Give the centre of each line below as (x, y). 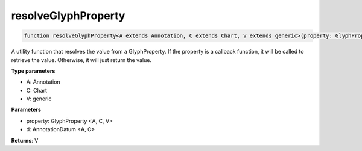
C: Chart (37, 90)
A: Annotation (43, 82)
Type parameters (33, 71)
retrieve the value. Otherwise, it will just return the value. (81, 60)
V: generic (39, 99)
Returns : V (25, 140)
